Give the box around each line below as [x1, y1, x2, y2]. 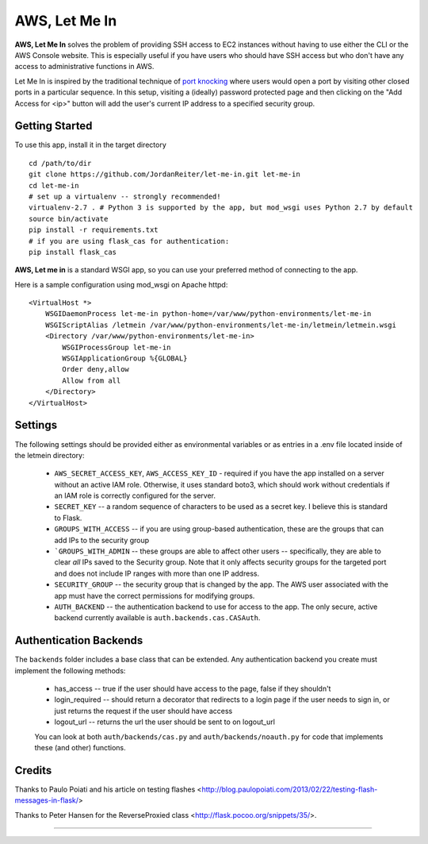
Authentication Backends [14, 634, 143, 647]
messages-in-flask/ [14, 796, 79, 805]
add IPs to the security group [54, 535, 150, 545]
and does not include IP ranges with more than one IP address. [54, 568, 260, 578]
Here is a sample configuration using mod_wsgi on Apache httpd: [14, 279, 228, 289]
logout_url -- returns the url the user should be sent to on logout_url [54, 717, 275, 726]
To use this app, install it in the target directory [14, 140, 166, 150]
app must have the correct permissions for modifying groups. [54, 591, 255, 600]
